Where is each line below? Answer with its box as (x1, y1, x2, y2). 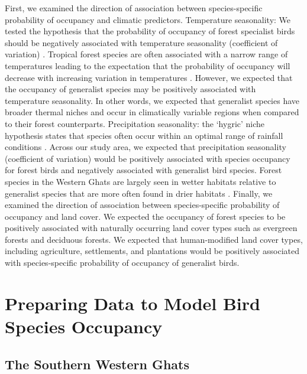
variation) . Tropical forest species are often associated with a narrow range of (5, 48, 288, 60)
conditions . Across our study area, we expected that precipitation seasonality (5, 141, 286, 153)
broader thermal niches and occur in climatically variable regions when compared (5, 106, 299, 118)
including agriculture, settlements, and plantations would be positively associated (5, 245, 299, 257)
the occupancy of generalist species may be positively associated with (5, 83, 256, 95)
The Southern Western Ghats (5, 355, 190, 373)
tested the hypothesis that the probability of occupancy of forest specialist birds (5, 25, 295, 37)
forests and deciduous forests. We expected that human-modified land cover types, (5, 233, 303, 245)
